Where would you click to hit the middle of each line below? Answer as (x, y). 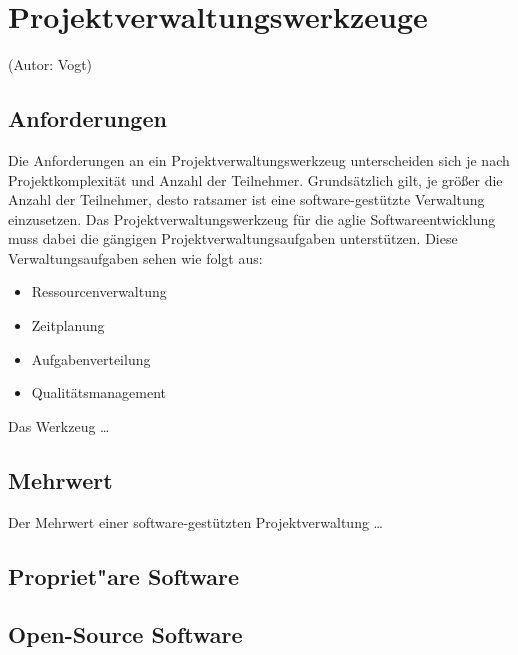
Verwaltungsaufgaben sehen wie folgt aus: (135, 257)
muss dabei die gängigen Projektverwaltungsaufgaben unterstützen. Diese (233, 238)
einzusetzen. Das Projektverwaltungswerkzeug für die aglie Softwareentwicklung (252, 218)
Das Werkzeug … (59, 425)
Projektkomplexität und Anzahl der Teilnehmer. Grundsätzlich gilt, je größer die (255, 179)
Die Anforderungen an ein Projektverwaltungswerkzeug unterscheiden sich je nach (259, 159)
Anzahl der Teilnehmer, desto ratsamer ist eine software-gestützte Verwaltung (246, 199)
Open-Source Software (125, 634)
